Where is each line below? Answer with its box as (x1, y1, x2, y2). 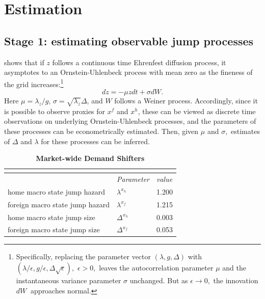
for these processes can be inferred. (41, 135, 150, 146)
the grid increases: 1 (4, 77, 64, 89)
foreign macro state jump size (8, 224, 100, 235)
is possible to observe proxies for (4, 105, 105, 116)
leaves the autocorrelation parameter (99, 262, 214, 273)
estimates (231, 125, 260, 136)
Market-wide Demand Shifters (36, 153, 145, 164)
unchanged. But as (129, 275, 188, 286)
